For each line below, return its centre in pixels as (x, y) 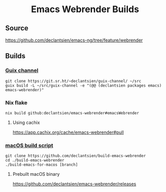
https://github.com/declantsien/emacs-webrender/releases (74, 184)
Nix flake (16, 102)
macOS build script (29, 145)
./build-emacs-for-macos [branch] (42, 165)
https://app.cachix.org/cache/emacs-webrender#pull (68, 132)
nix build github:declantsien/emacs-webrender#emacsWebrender (72, 113)
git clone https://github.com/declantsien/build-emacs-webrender (75, 156)
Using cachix (26, 122)
